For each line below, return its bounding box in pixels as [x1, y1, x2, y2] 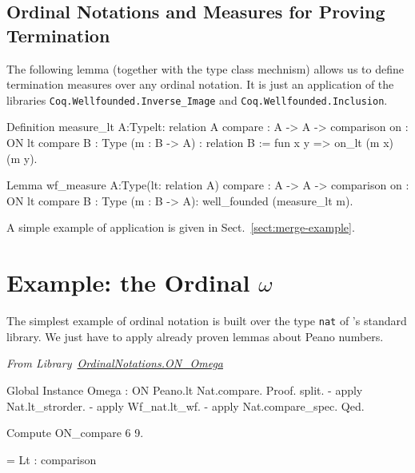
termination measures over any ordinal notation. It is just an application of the [6, 76, 394, 93]
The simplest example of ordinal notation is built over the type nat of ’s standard [6, 312, 407, 329]
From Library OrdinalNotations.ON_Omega [6, 355, 224, 372]
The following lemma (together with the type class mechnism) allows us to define [6, 60, 404, 77]
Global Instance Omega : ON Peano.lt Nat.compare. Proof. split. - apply [6, 381, 363, 398]
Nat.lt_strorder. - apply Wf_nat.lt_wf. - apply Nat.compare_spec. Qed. [6, 397, 365, 414]
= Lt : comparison [6, 451, 97, 467]
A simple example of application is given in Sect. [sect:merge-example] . [6, 219, 355, 236]
